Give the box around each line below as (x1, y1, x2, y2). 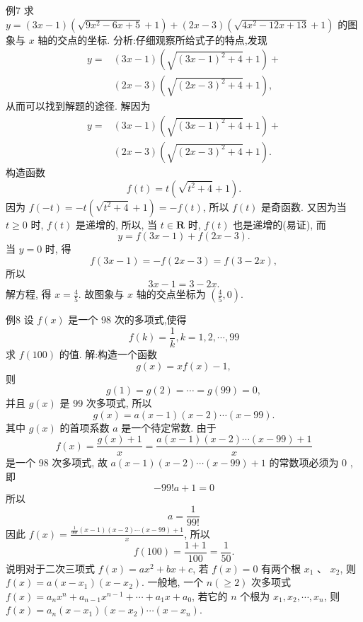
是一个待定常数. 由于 (121, 420, 217, 434)
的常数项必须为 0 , (269, 455, 353, 470)
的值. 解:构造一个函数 (59, 346, 158, 361)
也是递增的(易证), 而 (233, 217, 326, 231)
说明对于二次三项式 (6, 560, 95, 575)
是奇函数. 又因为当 (261, 199, 347, 214)
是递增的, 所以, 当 (76, 217, 158, 231)
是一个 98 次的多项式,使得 (68, 312, 187, 327)
